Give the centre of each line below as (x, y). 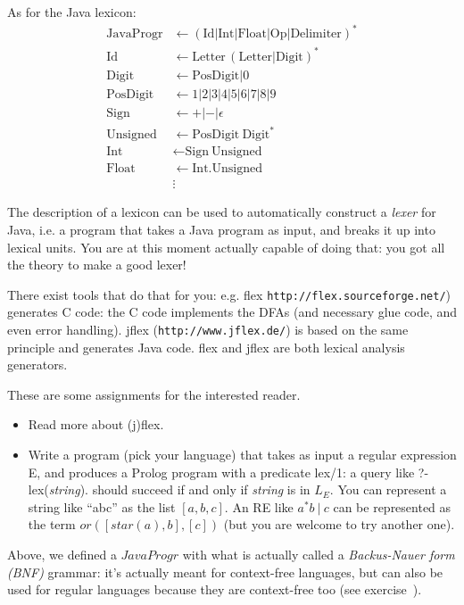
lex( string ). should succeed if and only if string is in (169, 489)
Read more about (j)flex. (96, 424)
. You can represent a (388, 489)
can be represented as (392, 506)
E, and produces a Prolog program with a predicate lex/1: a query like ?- (228, 472)
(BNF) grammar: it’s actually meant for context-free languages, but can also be (225, 572)
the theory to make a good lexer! (97, 265)
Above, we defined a (62, 554)
